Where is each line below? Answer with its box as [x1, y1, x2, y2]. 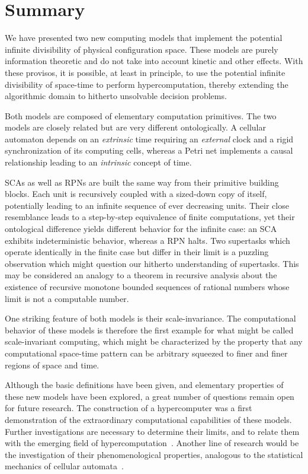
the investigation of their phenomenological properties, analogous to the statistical [5, 448, 303, 460]
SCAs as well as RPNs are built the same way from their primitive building [5, 176, 279, 188]
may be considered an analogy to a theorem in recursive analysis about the [5, 269, 277, 281]
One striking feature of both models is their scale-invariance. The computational [5, 312, 296, 325]
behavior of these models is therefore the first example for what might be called [5, 323, 294, 336]
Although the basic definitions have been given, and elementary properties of [5, 378, 284, 391]
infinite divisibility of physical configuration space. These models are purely [5, 43, 278, 55]
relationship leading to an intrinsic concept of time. [5, 156, 192, 168]
